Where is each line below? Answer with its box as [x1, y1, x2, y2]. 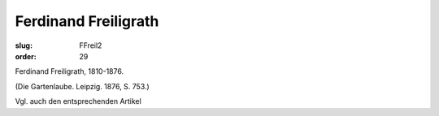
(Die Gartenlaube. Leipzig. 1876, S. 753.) [15, 81, 150, 91]
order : [15, 51, 37, 61]
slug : [15, 41, 33, 50]
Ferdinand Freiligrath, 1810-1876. [15, 67, 124, 76]
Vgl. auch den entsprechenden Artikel [15, 97, 141, 106]
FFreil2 [79, 41, 102, 50]
